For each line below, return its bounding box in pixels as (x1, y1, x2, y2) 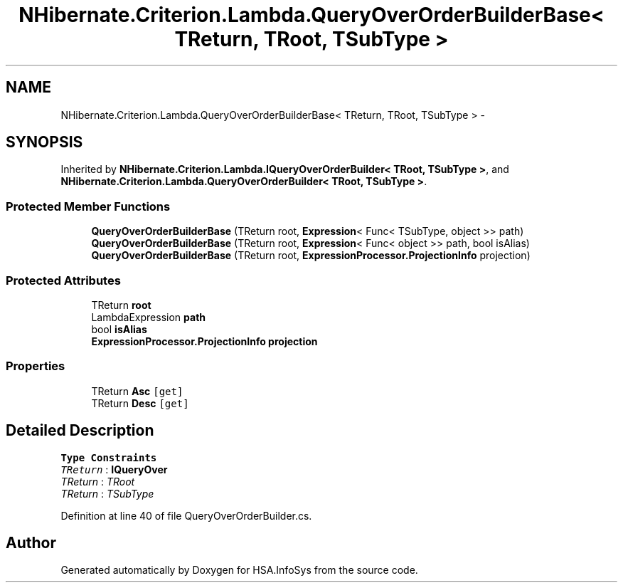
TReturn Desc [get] (91, 397, 189, 409)
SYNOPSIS (6, 133, 83, 152)
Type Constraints (60, 451, 157, 463)
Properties (6, 359, 65, 374)
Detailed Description (6, 421, 154, 440)
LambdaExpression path (91, 310, 206, 323)
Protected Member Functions (6, 199, 171, 214)
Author (6, 533, 56, 552)
